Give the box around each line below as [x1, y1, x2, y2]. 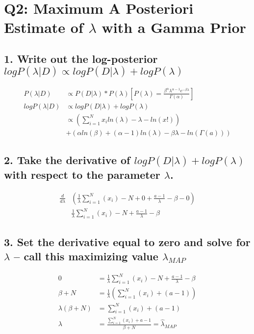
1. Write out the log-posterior [4, 51, 158, 66]
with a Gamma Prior [102, 17, 246, 37]
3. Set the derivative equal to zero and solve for [4, 234, 251, 249]
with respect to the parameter [4, 167, 160, 182]
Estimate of [4, 17, 83, 37]
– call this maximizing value [14, 248, 158, 263]
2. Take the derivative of [4, 152, 130, 167]
